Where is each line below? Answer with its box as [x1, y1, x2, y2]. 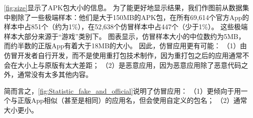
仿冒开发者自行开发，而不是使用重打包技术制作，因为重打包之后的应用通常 [4, 50, 242, 60]
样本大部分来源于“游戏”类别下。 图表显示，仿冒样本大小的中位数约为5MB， [4, 31, 245, 41]
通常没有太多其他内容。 [17, 69, 92, 79]
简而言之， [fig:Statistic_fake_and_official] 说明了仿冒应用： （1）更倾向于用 [4, 85, 241, 96]
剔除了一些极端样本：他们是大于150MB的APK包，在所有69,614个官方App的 [10, 12, 249, 22]
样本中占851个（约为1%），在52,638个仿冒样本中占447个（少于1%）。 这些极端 [4, 21, 248, 32]
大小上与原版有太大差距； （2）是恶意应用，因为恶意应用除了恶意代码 [17, 59, 241, 70]
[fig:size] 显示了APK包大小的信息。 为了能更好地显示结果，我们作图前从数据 [4, 2, 242, 12]
